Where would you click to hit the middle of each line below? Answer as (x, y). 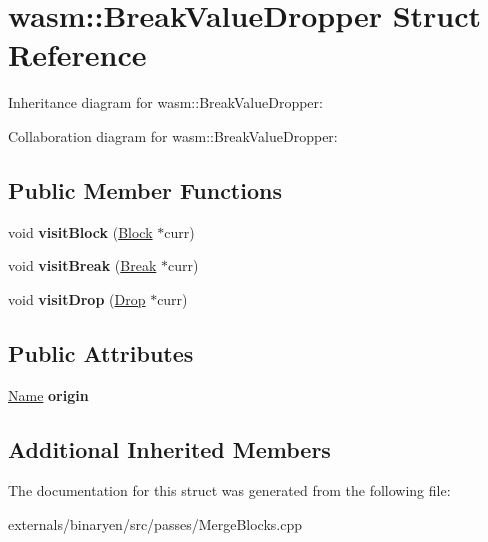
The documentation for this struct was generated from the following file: (229, 490)
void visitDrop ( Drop (77, 298)
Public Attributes (101, 352)
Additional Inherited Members (169, 448)
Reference (77, 54)
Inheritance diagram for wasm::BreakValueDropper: (165, 102)
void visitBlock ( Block (80, 231)
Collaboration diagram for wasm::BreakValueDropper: (173, 135)
